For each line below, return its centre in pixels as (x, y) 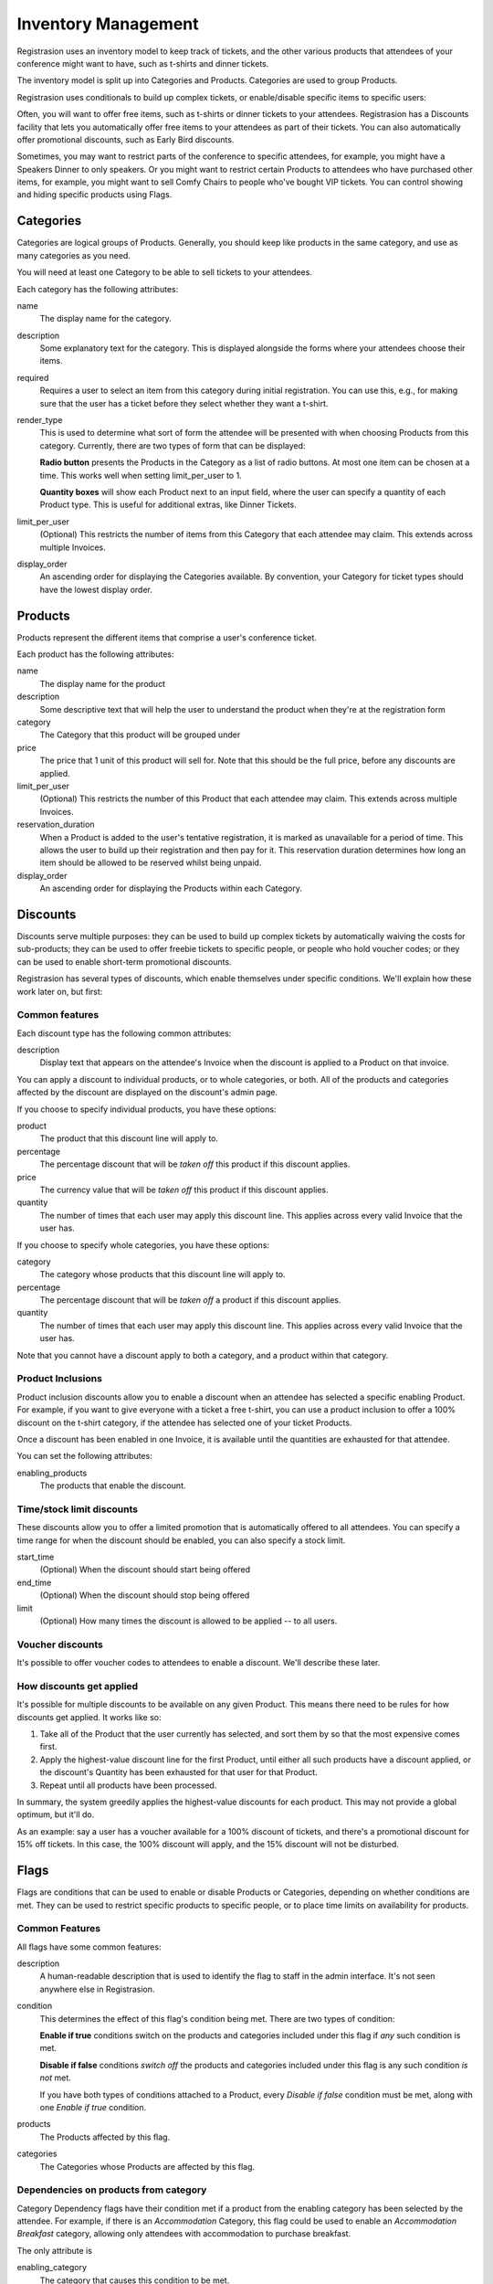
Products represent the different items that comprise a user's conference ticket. (167, 637)
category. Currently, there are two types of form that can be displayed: (173, 445)
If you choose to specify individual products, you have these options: (147, 1109)
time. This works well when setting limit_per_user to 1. (141, 475)
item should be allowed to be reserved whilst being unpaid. (151, 862)
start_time (36, 1557)
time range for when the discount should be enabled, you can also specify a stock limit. (181, 1540)
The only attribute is (55, 2250)
